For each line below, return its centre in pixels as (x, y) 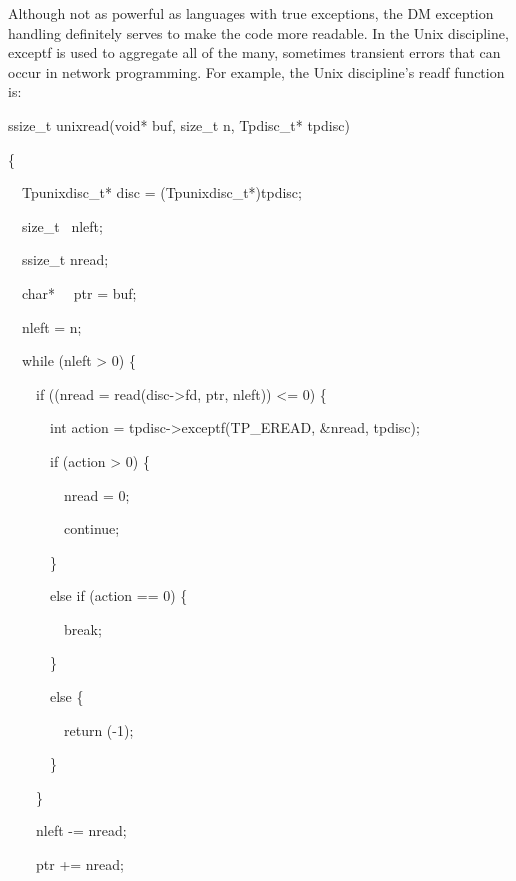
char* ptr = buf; (79, 292)
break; (82, 628)
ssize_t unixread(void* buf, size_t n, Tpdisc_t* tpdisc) (179, 124)
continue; (91, 528)
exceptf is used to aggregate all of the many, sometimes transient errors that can (254, 52)
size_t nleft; (62, 225)
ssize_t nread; (65, 259)
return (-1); (98, 729)
